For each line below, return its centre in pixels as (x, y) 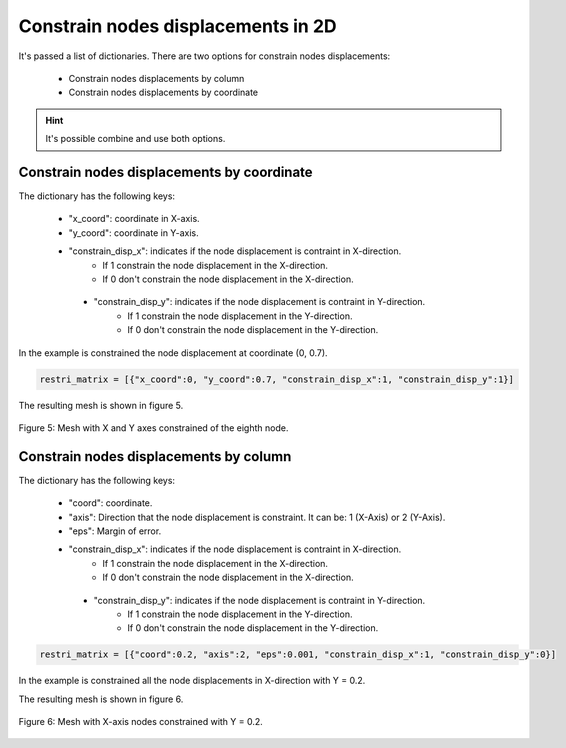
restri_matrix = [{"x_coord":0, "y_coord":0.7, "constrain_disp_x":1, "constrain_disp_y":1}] (277, 379)
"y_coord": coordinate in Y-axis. (133, 232)
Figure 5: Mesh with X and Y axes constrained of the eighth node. (153, 427)
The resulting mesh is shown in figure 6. (101, 699)
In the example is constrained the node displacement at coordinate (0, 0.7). (173, 352)
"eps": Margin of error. (115, 531)
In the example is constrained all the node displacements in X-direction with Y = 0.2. (192, 681)
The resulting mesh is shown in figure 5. (101, 405)
